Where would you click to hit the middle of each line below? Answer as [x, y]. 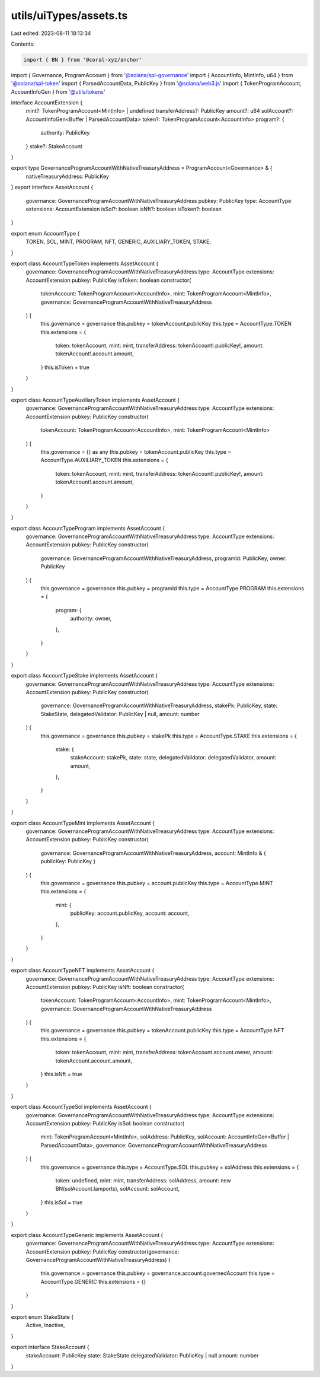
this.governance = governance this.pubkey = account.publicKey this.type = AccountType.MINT [157, 883]
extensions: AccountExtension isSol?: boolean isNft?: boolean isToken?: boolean [124, 209]
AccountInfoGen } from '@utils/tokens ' [58, 91]
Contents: [23, 44]
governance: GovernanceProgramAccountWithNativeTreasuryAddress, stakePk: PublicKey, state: [159, 705]
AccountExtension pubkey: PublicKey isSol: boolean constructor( [105, 1123]
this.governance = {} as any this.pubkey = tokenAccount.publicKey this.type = [136, 451]
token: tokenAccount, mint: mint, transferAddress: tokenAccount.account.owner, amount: [164, 1052]
